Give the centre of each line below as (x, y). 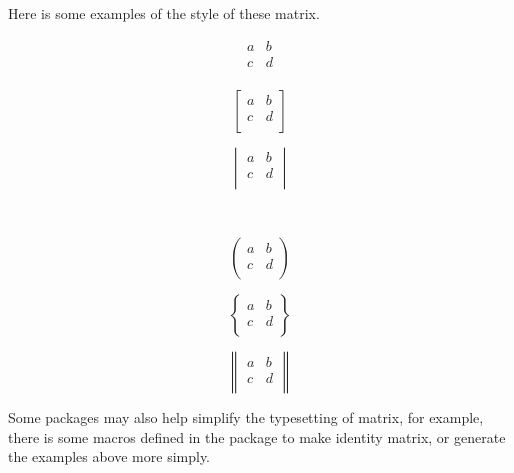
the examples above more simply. (109, 456)
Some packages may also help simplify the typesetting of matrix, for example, (246, 417)
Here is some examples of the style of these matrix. (164, 13)
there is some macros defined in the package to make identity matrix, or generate (257, 436)
